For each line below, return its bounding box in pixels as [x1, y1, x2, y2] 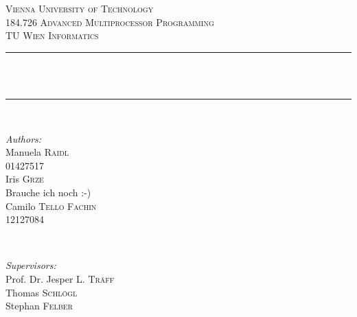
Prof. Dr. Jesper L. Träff [5, 271, 115, 285]
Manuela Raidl [5, 145, 69, 159]
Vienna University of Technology [5, 1, 154, 15]
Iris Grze [5, 172, 44, 186]
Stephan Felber [5, 298, 73, 313]
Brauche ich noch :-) [5, 185, 91, 199]
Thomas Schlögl [5, 285, 78, 299]
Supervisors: [5, 258, 56, 272]
